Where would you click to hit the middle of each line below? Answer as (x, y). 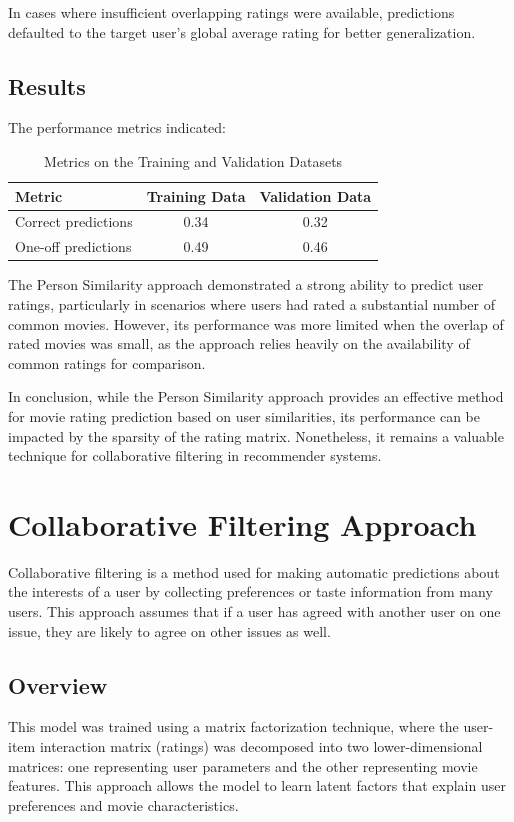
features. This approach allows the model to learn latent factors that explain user (257, 785)
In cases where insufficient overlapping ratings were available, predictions (231, 12)
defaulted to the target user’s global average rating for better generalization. (242, 31)
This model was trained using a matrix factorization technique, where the (233, 726)
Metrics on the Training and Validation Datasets (193, 160)
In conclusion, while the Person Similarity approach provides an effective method (256, 396)
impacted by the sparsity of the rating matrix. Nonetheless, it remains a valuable (256, 435)
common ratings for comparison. (107, 362)
